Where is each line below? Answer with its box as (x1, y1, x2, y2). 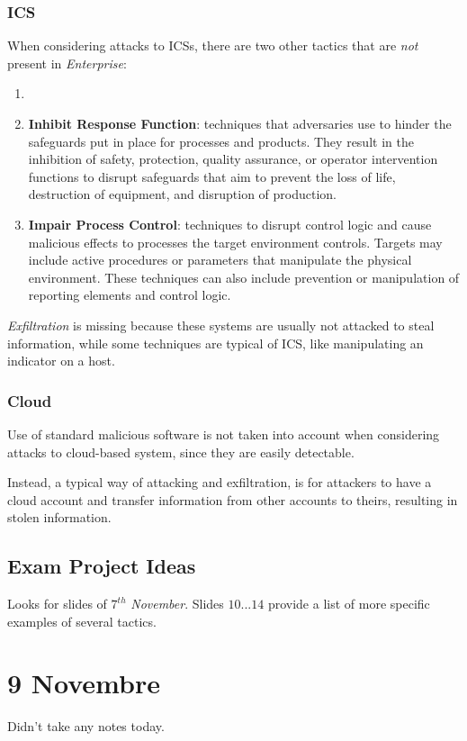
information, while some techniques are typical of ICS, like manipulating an (7, 333, 424, 352)
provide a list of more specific (267, 594, 430, 613)
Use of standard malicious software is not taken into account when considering (7, 424, 440, 443)
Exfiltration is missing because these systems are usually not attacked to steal (7, 315, 435, 334)
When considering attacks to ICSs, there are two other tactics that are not (7, 36, 418, 55)
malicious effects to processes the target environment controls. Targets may (28, 232, 443, 251)
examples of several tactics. (7, 611, 157, 630)
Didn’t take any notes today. (7, 717, 165, 736)
